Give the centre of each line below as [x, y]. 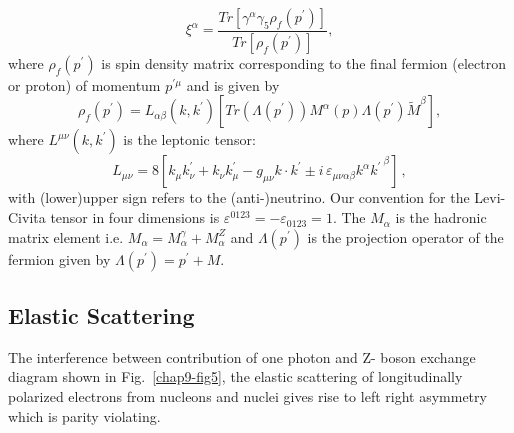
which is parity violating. [84, 415]
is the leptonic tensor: [189, 139]
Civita [27, 217]
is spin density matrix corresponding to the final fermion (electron [303, 62]
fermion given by [59, 258]
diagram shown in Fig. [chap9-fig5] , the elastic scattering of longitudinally [235, 376]
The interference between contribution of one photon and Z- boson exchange [242, 356]
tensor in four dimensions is [135, 217]
